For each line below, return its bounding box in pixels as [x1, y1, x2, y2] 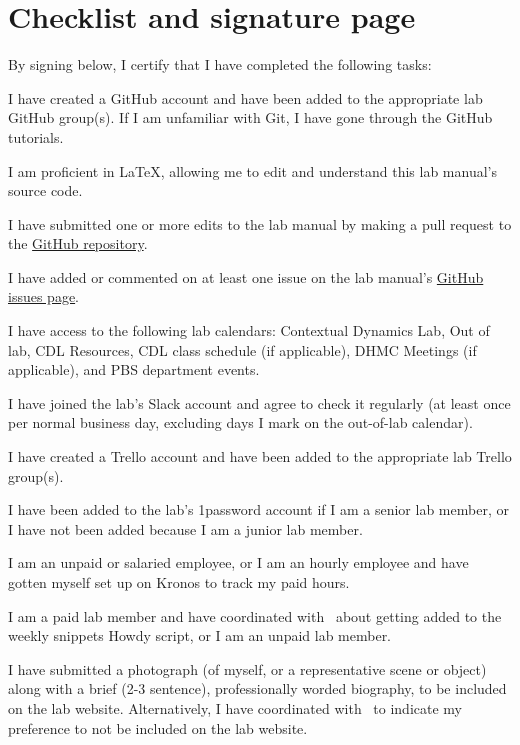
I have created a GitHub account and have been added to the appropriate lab [8, 87, 483, 108]
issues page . [8, 286, 80, 307]
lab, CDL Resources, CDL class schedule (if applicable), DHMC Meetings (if [8, 339, 477, 360]
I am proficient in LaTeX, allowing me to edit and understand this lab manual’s [8, 160, 497, 181]
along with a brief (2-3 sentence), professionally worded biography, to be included [8, 678, 507, 699]
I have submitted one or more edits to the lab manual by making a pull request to [8, 213, 512, 234]
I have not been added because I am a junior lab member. [8, 518, 363, 539]
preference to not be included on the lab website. [8, 717, 308, 738]
